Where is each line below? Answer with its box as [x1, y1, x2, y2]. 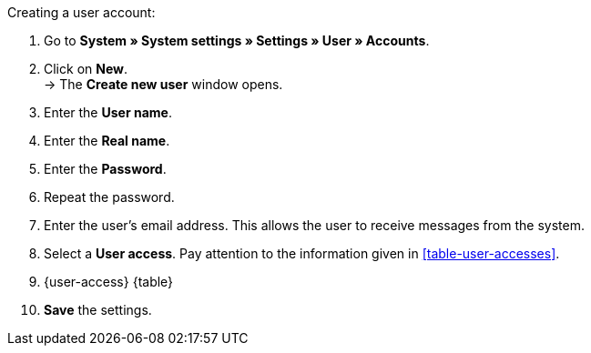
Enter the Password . [44, 161, 167, 176]
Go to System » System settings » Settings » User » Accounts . [44, 33, 430, 48]
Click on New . [44, 61, 128, 76]
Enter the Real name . [44, 133, 170, 148]
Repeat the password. [44, 189, 175, 205]
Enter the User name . [44, 105, 172, 120]
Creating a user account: [7, 5, 156, 20]
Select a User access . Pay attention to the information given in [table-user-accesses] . [44, 246, 560, 261]
